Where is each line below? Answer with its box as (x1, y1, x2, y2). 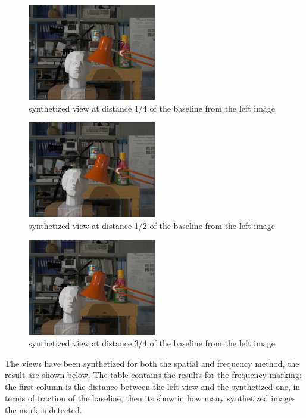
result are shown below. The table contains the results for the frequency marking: (5, 369, 302, 381)
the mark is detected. (5, 403, 82, 416)
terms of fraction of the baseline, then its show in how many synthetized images (5, 392, 296, 404)
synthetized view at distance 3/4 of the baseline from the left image (29, 336, 276, 349)
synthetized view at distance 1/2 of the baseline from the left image (29, 219, 276, 231)
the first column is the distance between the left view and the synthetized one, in (5, 380, 301, 392)
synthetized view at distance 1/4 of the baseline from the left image (29, 101, 276, 114)
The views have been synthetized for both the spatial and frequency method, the (5, 357, 299, 369)
